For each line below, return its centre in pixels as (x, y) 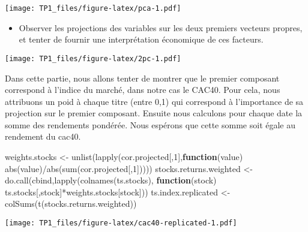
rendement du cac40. (43, 136)
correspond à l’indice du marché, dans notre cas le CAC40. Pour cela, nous (143, 90)
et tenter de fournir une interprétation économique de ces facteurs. (141, 39)
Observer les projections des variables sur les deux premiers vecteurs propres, (161, 27)
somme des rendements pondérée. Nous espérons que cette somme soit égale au (150, 124)
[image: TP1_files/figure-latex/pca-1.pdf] (93, 8)
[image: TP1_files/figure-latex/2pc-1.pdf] (93, 58)
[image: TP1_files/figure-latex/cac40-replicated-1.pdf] (121, 223)
